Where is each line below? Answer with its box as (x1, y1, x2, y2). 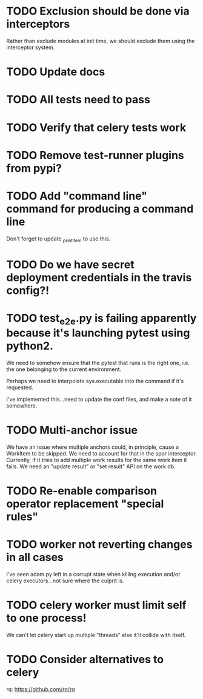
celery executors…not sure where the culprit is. (6, 577, 124, 584)
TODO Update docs (6, 65, 105, 79)
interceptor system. (6, 44, 55, 51)
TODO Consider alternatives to (6, 653, 164, 666)
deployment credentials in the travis (6, 270, 192, 284)
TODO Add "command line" (6, 189, 147, 203)
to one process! (6, 612, 87, 625)
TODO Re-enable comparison (6, 484, 158, 498)
